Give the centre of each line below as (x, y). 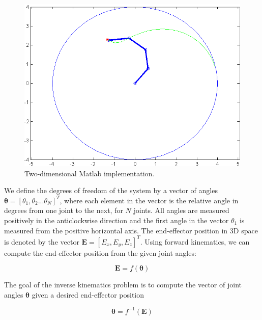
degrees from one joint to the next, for (64, 210)
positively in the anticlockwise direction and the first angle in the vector (117, 220)
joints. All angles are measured (181, 210)
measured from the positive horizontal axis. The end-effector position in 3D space (131, 230)
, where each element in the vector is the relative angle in (149, 200)
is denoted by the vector (42, 241)
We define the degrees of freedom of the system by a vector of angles (111, 190)
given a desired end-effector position (88, 294)
